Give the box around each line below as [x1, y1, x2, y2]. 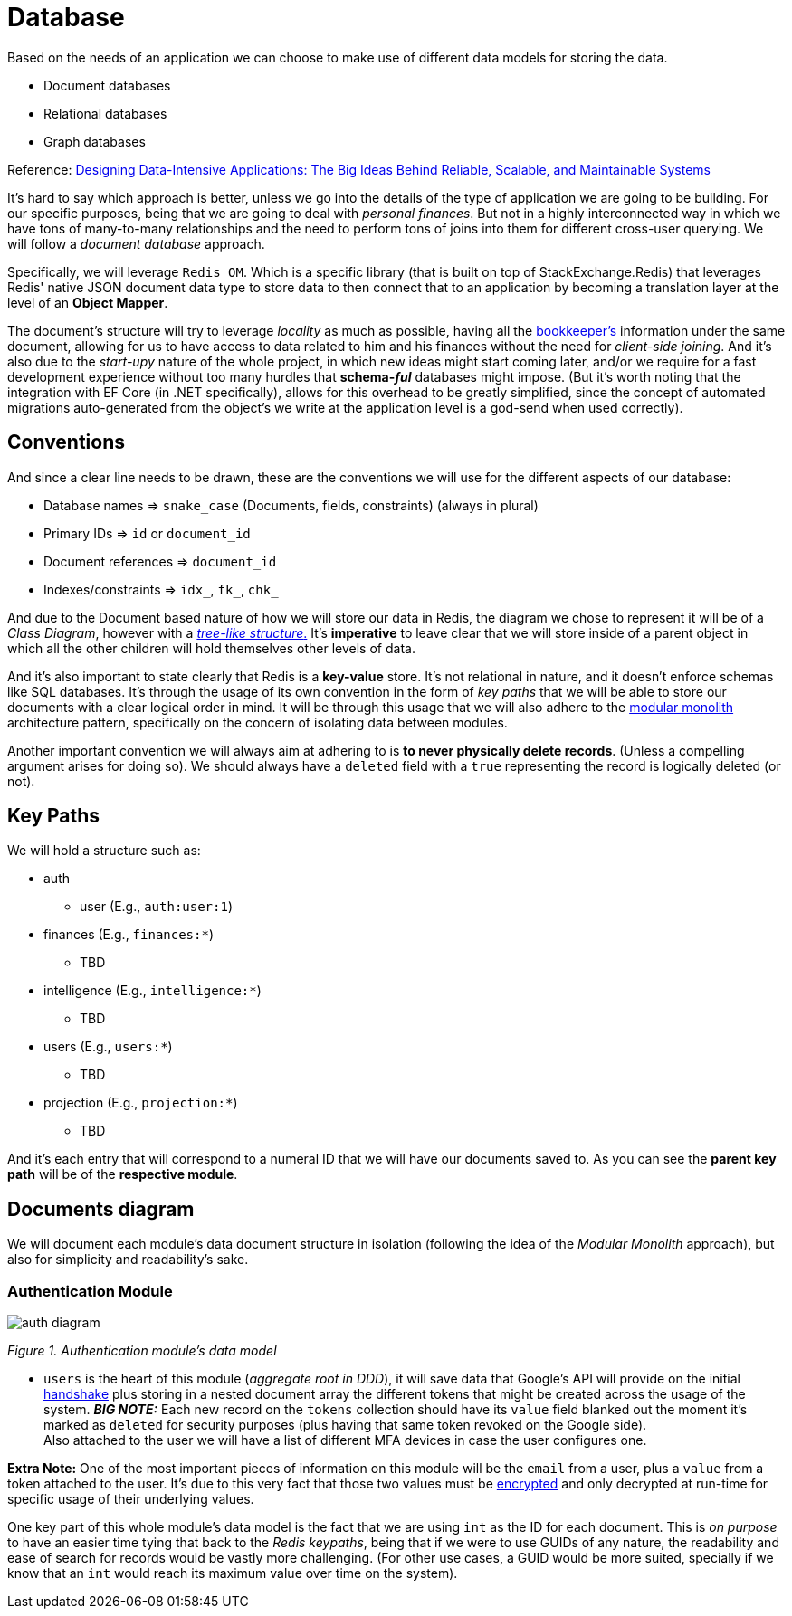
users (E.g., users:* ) [43, 1039, 173, 1055]
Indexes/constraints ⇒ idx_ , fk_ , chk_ [43, 581, 279, 597]
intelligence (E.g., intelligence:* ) [43, 983, 262, 999]
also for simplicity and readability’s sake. [7, 1251, 249, 1268]
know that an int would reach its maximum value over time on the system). [7, 1565, 458, 1582]
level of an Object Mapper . [7, 294, 168, 310]
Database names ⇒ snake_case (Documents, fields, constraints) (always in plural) [43, 497, 539, 513]
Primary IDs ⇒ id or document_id [43, 525, 251, 541]
